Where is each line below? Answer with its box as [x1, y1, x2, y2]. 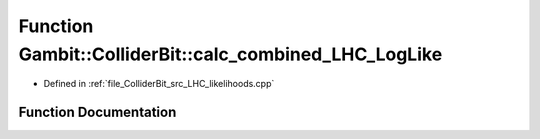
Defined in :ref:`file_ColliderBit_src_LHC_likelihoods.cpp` [43, 78, 275, 90]
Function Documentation [18, 104, 177, 121]
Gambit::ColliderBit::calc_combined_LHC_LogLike [18, 43, 443, 65]
